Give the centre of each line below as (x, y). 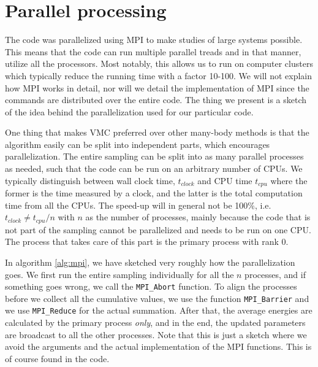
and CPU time (225, 180)
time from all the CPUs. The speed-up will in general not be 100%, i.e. (138, 205)
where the (289, 180)
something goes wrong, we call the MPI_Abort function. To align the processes (151, 286)
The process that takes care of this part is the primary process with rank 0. (147, 241)
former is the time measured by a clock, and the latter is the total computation (154, 193)
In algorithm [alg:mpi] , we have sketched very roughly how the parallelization (150, 262)
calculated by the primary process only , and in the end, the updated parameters (155, 323)
